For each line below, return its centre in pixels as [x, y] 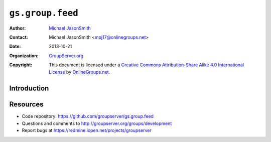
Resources [26, 105]
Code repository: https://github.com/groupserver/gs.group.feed [88, 116]
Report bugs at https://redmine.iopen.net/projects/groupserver [87, 130]
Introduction [29, 89]
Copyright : [21, 65]
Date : [15, 46]
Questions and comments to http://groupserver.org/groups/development [97, 123]
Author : [18, 28]
